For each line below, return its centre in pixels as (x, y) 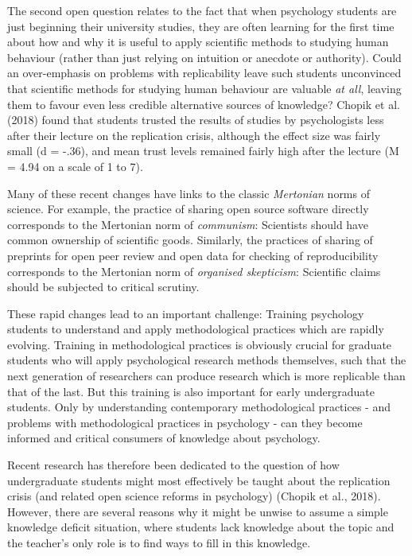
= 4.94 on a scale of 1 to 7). (75, 166)
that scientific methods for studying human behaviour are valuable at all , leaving (204, 88)
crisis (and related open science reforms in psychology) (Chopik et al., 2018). (194, 496)
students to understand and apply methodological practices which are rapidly (196, 329)
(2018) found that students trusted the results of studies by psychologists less (196, 120)
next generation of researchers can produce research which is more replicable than (206, 376)
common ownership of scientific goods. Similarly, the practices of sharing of (190, 240)
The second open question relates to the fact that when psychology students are (202, 10)
